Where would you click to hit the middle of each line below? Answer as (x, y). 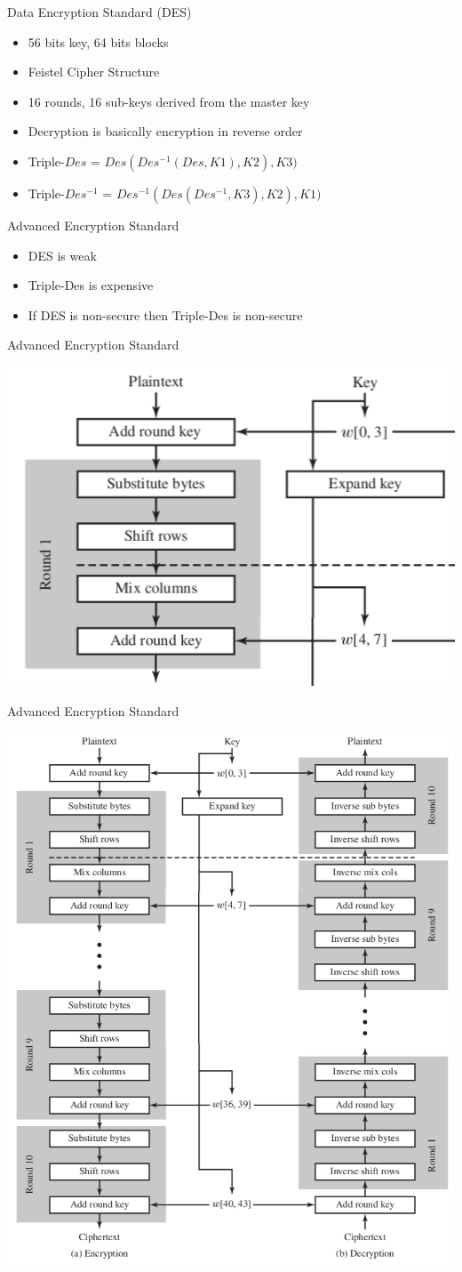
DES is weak (62, 255)
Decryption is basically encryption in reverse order (165, 131)
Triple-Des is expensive (91, 285)
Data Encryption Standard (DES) (100, 12)
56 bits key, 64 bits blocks (98, 41)
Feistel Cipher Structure (94, 72)
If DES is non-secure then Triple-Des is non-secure (165, 314)
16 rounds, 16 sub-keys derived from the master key (169, 101)
